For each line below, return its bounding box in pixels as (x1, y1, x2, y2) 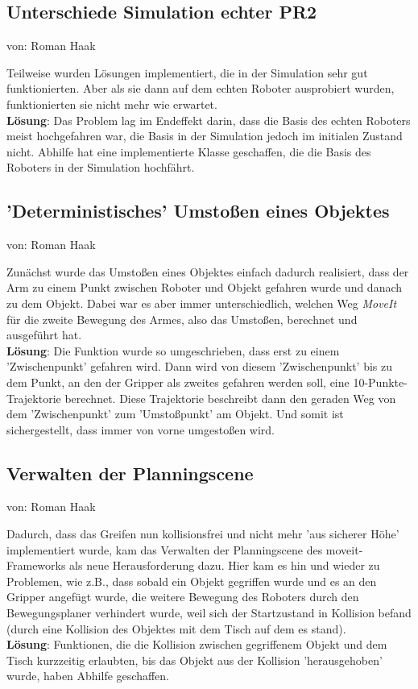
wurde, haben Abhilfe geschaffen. (6, 667, 169, 684)
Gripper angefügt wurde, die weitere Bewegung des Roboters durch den (6, 588, 359, 605)
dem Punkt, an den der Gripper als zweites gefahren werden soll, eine (6, 373, 350, 390)
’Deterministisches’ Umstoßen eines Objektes (6, 198, 390, 223)
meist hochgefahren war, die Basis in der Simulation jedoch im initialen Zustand (6, 127, 403, 144)
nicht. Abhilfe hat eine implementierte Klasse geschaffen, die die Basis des (6, 143, 371, 160)
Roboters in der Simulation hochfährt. (6, 159, 195, 176)
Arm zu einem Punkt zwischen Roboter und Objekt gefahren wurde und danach (6, 279, 403, 296)
